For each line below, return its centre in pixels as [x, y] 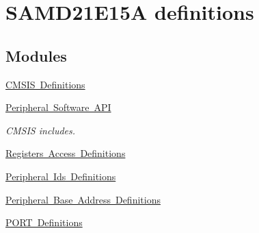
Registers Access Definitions [66, 153]
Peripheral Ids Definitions [61, 176]
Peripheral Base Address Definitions [83, 199]
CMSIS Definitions [45, 84]
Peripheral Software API [58, 107]
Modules [36, 55]
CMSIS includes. [41, 130]
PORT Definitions [44, 222]
